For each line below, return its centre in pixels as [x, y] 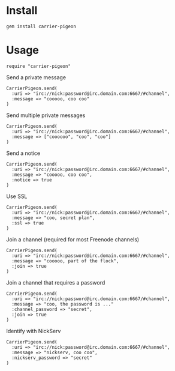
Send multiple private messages [46, 115]
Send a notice [23, 153]
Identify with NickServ [34, 331]
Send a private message [36, 77]
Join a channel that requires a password [56, 282]
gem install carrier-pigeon [41, 26]
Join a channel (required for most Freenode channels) [73, 239]
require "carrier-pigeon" [38, 66]
